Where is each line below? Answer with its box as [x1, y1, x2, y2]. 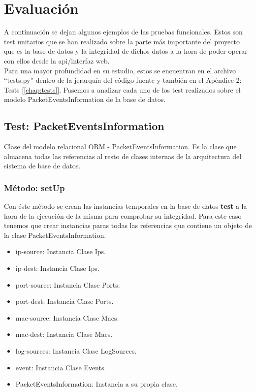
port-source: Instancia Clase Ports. [15, 279, 120, 290]
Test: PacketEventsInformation [4, 118, 164, 133]
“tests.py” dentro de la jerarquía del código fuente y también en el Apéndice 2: [4, 75, 242, 85]
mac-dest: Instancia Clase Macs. [15, 329, 113, 339]
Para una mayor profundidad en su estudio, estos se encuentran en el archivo [4, 65, 236, 75]
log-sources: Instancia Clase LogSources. [15, 346, 137, 356]
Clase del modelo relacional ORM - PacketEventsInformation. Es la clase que [4, 141, 237, 152]
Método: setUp [4, 181, 65, 194]
